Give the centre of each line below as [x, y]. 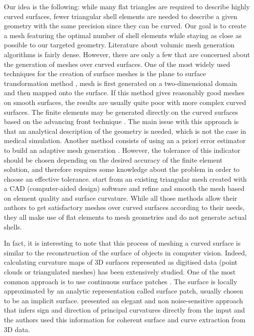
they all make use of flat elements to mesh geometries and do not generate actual [125, 217]
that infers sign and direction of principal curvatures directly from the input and [125, 310]
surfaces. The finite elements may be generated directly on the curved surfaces [121, 112]
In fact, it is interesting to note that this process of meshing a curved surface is [122, 243]
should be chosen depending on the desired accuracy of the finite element [113, 159]
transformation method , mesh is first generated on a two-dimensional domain [121, 83]
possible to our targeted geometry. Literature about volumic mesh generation [119, 45]
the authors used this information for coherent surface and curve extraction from [125, 319]
